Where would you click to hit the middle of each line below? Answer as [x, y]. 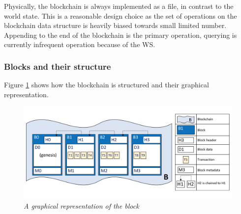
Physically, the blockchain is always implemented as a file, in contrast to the [119, 6]
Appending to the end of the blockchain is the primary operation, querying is [120, 35]
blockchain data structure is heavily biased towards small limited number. [115, 25]
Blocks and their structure [58, 66]
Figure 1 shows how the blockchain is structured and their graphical [106, 85]
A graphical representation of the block [81, 205]
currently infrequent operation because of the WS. [80, 44]
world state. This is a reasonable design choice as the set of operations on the [120, 15]
